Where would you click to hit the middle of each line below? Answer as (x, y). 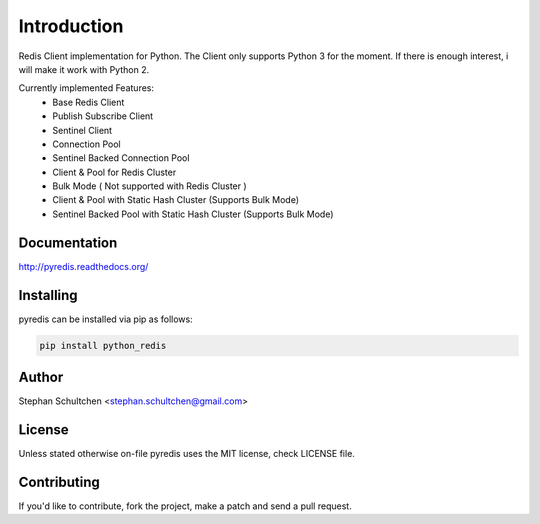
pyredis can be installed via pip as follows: (106, 319)
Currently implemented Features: (86, 88)
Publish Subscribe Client (103, 116)
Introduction (71, 26)
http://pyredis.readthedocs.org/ (83, 266)
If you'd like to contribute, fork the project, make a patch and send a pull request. (185, 506)
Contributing (59, 481)
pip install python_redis (103, 345)
